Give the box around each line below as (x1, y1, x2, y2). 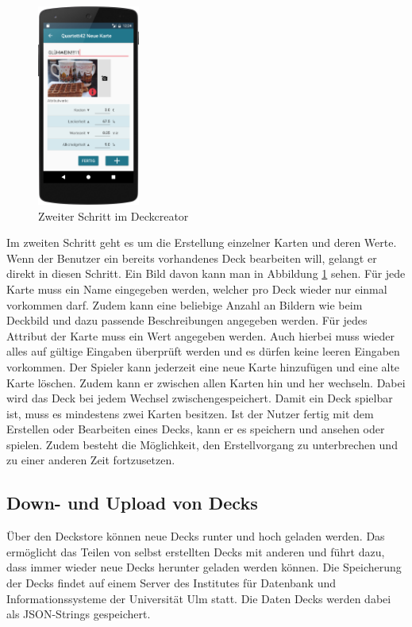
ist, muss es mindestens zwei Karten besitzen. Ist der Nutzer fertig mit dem (6, 405, 374, 421)
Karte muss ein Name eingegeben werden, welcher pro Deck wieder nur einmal (6, 280, 387, 297)
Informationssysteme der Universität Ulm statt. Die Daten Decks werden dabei (6, 590, 391, 606)
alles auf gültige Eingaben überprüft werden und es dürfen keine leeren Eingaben (6, 343, 400, 360)
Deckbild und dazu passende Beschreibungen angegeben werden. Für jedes (6, 312, 368, 329)
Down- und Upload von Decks (6, 490, 258, 515)
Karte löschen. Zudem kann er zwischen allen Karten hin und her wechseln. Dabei (6, 374, 406, 390)
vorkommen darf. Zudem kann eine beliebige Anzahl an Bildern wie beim (6, 296, 363, 313)
